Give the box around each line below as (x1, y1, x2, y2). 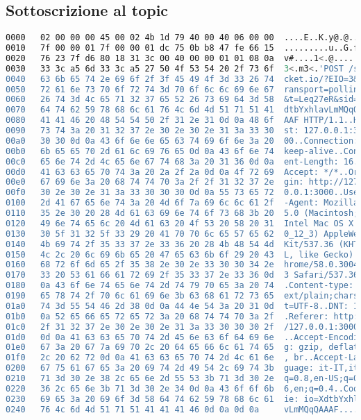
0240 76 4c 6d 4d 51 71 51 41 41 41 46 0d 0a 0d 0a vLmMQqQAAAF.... (6, 404, 359, 414)
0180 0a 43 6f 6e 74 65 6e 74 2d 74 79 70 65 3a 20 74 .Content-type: (6, 280, 354, 291)
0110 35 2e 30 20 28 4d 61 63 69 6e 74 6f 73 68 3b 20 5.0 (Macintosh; (6, 208, 359, 219)
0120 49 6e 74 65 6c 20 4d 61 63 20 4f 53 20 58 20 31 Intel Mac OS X (6, 218, 354, 228)
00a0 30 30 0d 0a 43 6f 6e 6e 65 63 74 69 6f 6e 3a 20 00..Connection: (6, 135, 359, 146)
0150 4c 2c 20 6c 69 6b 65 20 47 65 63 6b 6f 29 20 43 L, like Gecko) (6, 249, 354, 260)
